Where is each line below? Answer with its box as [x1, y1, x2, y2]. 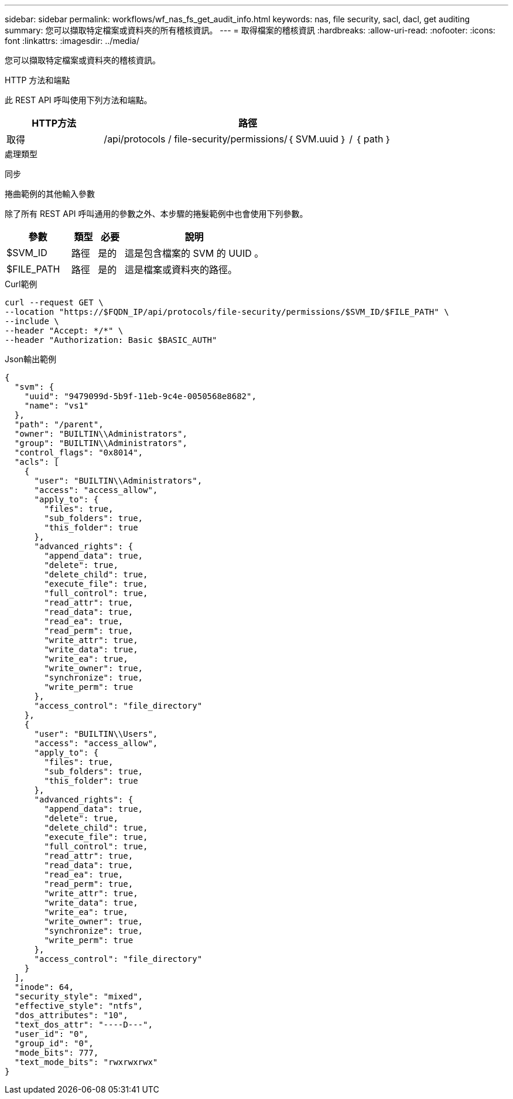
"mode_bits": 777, [14, 1048, 99, 1057]
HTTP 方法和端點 [5, 75, 70, 85]
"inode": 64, [14, 982, 74, 992]
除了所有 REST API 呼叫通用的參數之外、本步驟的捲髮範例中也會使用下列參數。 [5, 209, 308, 219]
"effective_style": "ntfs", [14, 1001, 143, 1010]
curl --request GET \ [5, 298, 104, 307]
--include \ [5, 317, 59, 326]
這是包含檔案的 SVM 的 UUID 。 [124, 247, 264, 259]
